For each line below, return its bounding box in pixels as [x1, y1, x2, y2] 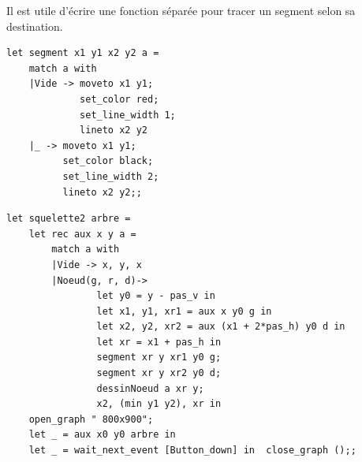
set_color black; [62, 155, 154, 167]
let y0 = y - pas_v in [96, 290, 215, 302]
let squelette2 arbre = [6, 213, 131, 225]
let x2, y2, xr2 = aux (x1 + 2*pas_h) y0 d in [96, 321, 345, 333]
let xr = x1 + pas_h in [96, 336, 222, 348]
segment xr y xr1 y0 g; [96, 352, 222, 363]
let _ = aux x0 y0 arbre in [28, 429, 176, 441]
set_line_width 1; [80, 109, 176, 121]
